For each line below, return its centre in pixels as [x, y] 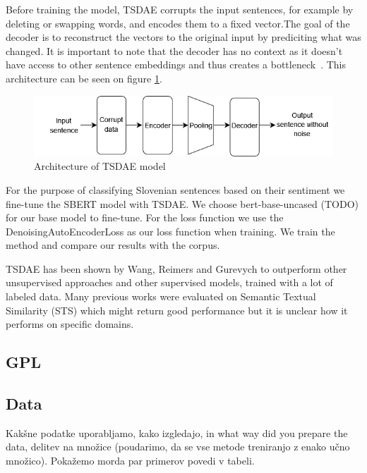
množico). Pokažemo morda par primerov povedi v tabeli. [130, 461]
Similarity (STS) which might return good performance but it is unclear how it [177, 310]
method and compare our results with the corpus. [113, 245]
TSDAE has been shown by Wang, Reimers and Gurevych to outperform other [176, 268]
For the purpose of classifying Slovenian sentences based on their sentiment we [175, 189]
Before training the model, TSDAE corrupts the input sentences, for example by [180, 9]
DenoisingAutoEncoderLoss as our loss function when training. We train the [170, 231]
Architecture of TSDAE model [100, 166]
